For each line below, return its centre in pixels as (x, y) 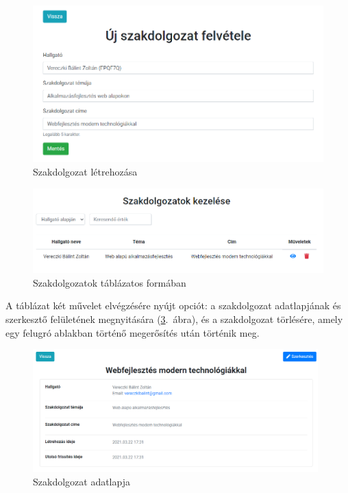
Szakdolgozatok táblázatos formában (110, 282)
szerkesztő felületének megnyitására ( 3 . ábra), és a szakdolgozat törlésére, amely (174, 319)
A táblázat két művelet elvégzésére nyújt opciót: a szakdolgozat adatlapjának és (173, 305)
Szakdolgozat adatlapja (82, 481)
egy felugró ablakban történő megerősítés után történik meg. (133, 332)
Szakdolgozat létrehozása (85, 171)
